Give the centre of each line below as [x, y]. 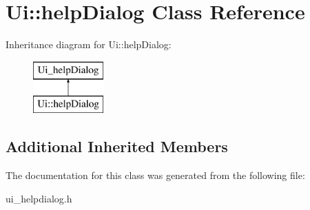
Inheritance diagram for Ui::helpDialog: [89, 44]
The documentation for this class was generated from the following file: [155, 175]
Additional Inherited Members [117, 146]
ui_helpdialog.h [39, 198]
